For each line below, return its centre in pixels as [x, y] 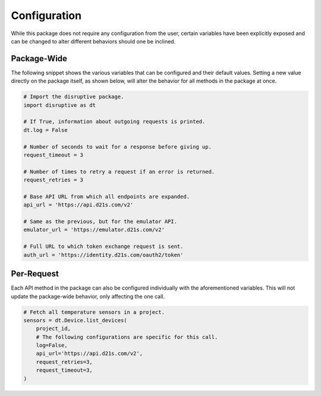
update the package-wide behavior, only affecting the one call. [88, 296]
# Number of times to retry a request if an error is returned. [119, 172]
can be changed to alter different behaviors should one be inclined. [93, 41]
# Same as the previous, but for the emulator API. [100, 222]
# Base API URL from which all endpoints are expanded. [107, 197]
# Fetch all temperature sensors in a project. [94, 312]
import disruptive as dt [60, 105]
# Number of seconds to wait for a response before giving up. [118, 147]
